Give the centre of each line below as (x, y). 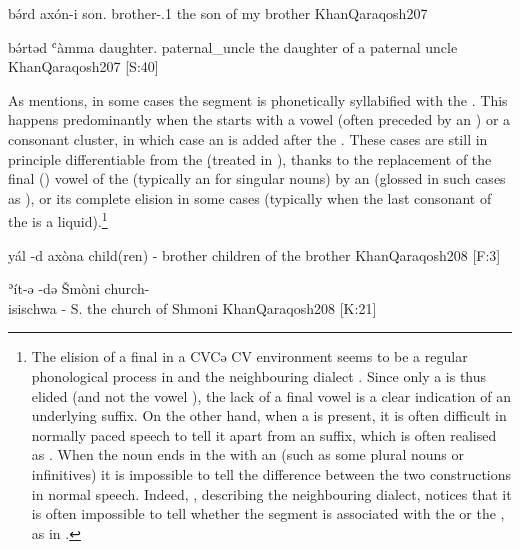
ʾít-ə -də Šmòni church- (79, 288)
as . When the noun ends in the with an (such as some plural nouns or (248, 454)
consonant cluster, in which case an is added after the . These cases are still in (248, 138)
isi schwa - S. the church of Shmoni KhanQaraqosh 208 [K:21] (192, 307)
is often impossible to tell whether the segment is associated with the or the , (268, 513)
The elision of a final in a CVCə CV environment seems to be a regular (249, 356)
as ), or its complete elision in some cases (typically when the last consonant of (250, 197)
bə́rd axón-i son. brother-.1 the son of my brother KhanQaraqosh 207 (218, 13)
